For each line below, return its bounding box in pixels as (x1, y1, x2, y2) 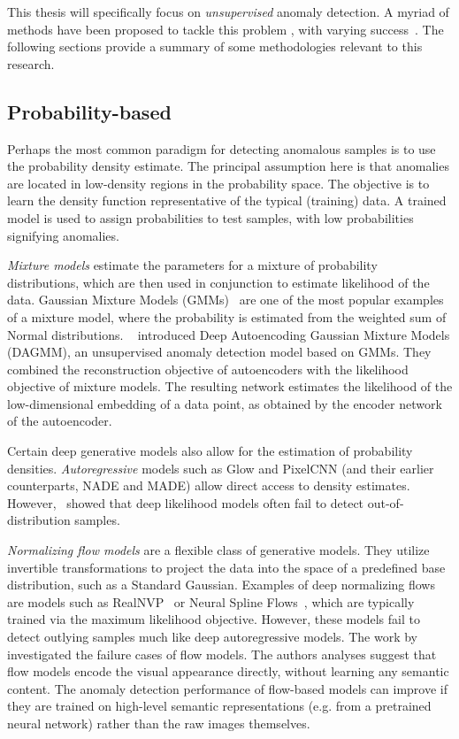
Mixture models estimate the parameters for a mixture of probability (7, 256, 378, 274)
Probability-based (7, 97, 172, 125)
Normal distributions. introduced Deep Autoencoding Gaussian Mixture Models (7, 325, 450, 343)
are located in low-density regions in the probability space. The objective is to (7, 173, 430, 192)
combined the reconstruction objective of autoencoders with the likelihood (7, 359, 409, 378)
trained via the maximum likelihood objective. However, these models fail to (7, 610, 420, 628)
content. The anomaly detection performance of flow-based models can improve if (7, 679, 448, 697)
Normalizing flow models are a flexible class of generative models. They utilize (7, 541, 430, 559)
